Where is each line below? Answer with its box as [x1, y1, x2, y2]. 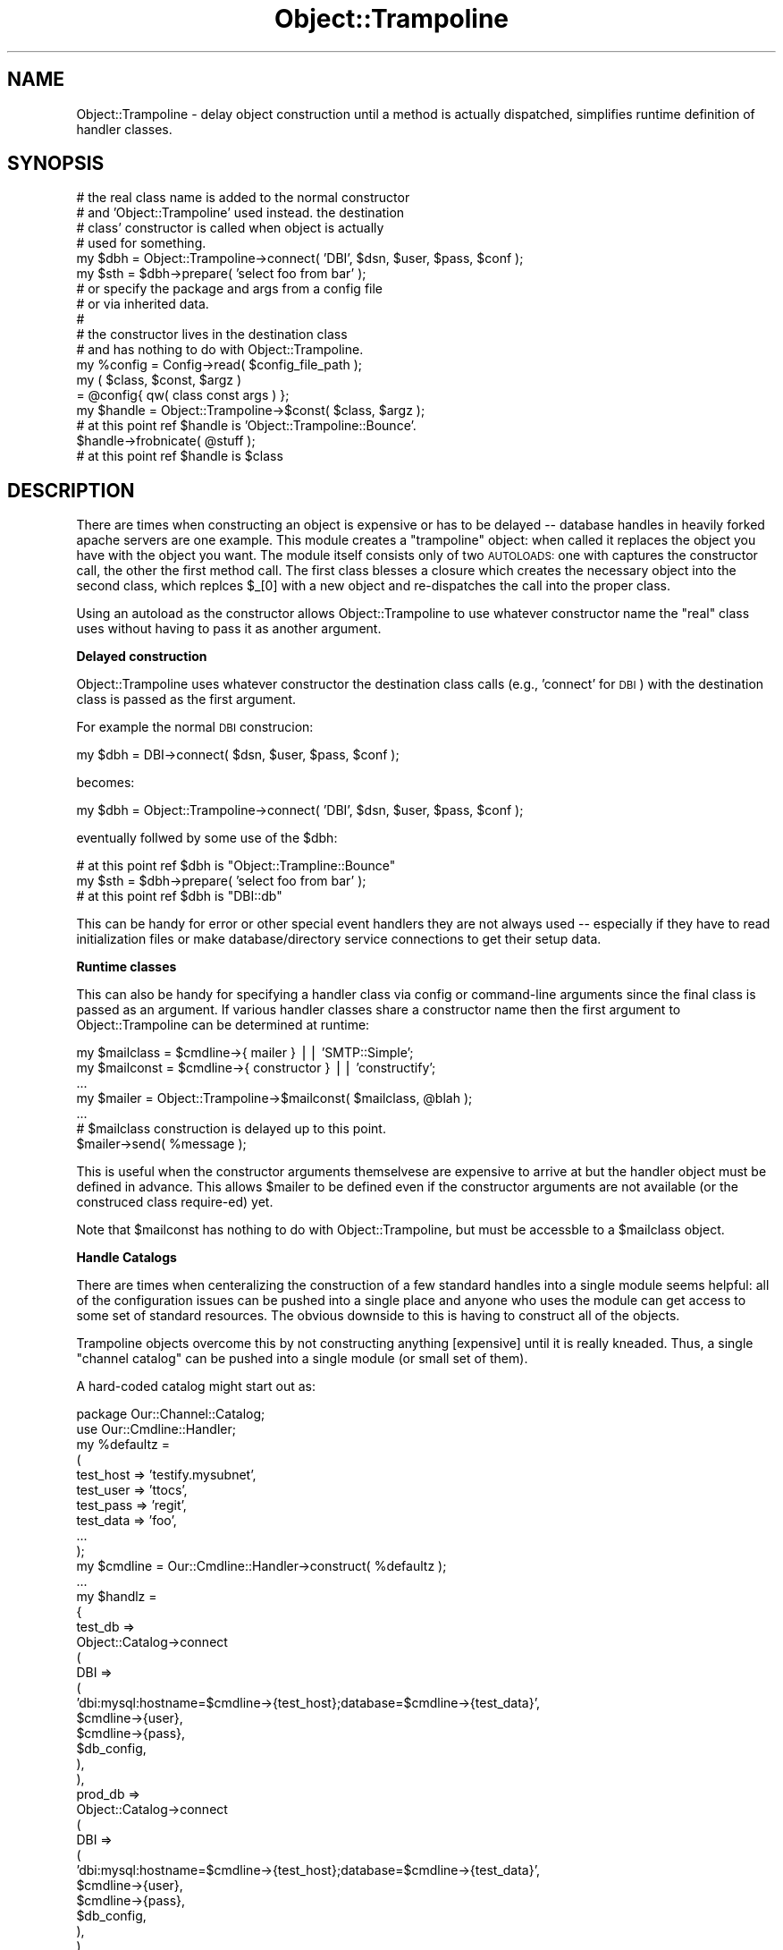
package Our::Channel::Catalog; [76, 1406, 265, 1422]
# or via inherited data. [76, 296, 209, 312]
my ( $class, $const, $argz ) [76, 372, 242, 388]
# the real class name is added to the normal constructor [76, 190, 410, 206]
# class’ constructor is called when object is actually [76, 220, 384, 236]
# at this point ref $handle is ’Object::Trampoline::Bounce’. [76, 418, 417, 434]
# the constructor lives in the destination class [76, 326, 348, 343]
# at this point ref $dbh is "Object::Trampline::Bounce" [76, 858, 396, 874]
